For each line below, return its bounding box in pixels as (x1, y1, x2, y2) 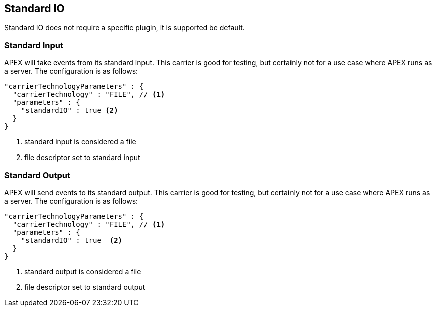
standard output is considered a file (24, 267, 141, 276)
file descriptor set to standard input (24, 153, 140, 162)
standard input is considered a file (24, 137, 136, 146)
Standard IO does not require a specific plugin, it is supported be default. (4, 23, 245, 32)
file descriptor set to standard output (24, 282, 146, 291)
